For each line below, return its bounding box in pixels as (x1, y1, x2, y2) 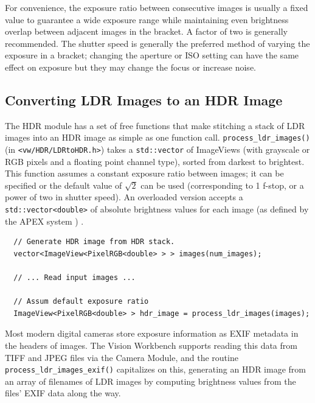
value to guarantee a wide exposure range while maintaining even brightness (5, 13, 289, 26)
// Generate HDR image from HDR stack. (13, 237, 175, 247)
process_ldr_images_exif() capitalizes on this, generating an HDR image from (5, 363, 306, 376)
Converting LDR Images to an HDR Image (5, 90, 283, 109)
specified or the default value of (5, 178, 122, 191)
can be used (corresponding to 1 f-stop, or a (140, 178, 304, 191)
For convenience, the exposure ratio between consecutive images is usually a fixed (5, 1, 308, 13)
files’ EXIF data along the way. (5, 387, 121, 399)
